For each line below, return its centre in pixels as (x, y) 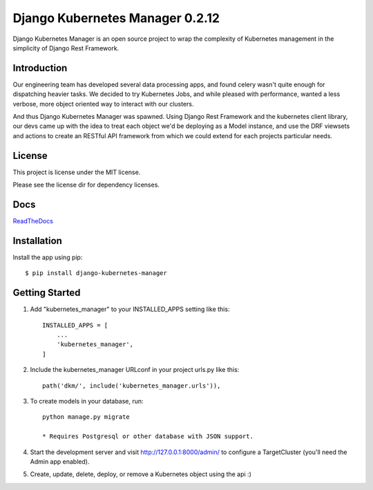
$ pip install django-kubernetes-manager (96, 273)
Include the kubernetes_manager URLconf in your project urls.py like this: (135, 370)
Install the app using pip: (48, 257)
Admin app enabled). (60, 461)
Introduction (40, 68)
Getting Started (47, 293)
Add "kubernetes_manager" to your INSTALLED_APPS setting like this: (130, 309)
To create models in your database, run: (87, 401)
